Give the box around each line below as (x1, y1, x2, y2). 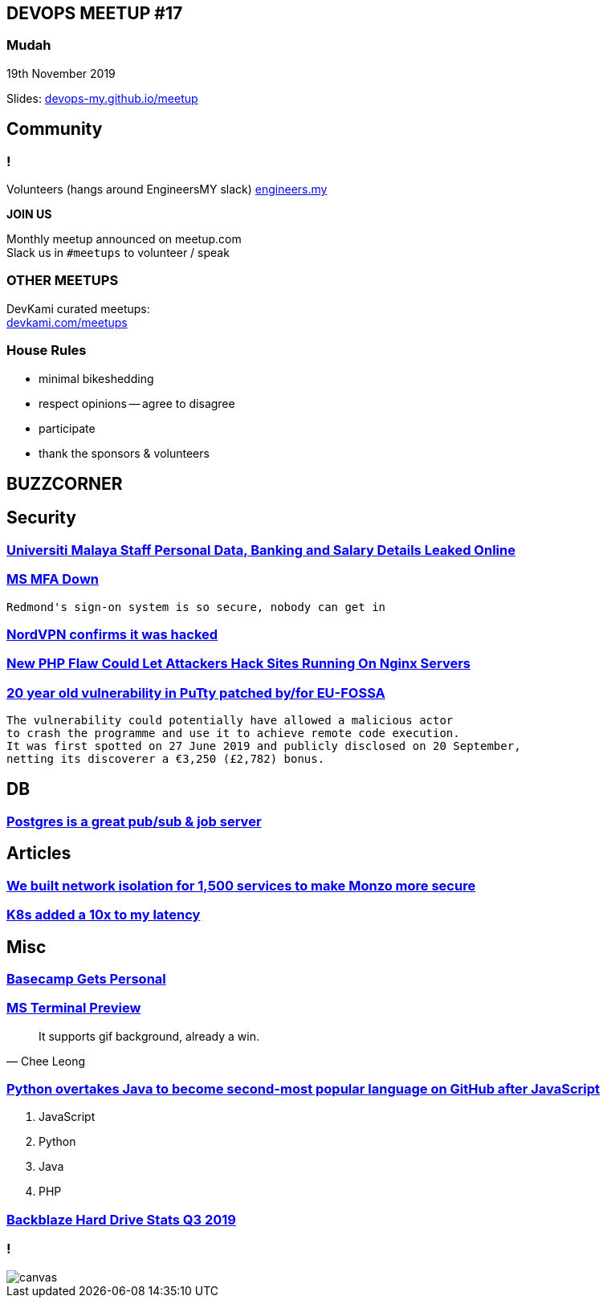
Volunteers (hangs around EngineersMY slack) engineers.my (6, 182, 328, 197)
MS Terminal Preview (6, 1000, 141, 1017)
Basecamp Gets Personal (6, 970, 166, 987)
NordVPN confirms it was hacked (6, 626, 218, 642)
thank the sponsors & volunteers (39, 446, 210, 460)
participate (39, 421, 96, 435)
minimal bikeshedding (39, 371, 154, 385)
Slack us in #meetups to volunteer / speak (6, 246, 230, 260)
